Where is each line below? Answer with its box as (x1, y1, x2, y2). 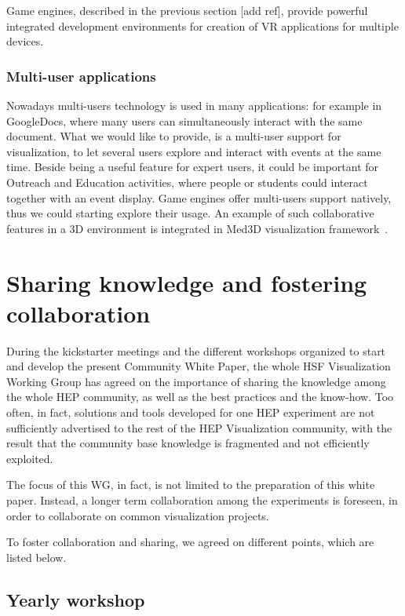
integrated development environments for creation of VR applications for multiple (6, 17, 399, 34)
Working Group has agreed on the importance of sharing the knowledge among (6, 373, 386, 389)
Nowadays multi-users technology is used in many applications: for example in (6, 97, 382, 113)
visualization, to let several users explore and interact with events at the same (6, 143, 381, 159)
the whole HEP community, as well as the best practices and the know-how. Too (6, 388, 394, 405)
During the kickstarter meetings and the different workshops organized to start (6, 342, 386, 359)
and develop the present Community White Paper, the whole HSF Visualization (6, 358, 391, 374)
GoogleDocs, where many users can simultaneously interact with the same (6, 112, 363, 129)
